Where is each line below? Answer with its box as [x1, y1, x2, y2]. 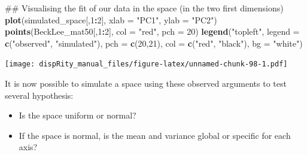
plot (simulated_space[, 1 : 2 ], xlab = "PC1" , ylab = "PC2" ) [5, 13, 217, 26]
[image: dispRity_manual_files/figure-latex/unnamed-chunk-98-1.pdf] [5, 60, 288, 69]
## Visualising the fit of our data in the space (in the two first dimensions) [5, 2, 284, 14]
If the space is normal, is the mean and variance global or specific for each [19, 129, 291, 141]
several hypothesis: [5, 89, 74, 101]
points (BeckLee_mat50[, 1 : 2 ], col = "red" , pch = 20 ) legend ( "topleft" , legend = [5, 25, 300, 38]
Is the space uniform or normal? [19, 109, 136, 121]
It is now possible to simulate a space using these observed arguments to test [5, 77, 287, 90]
